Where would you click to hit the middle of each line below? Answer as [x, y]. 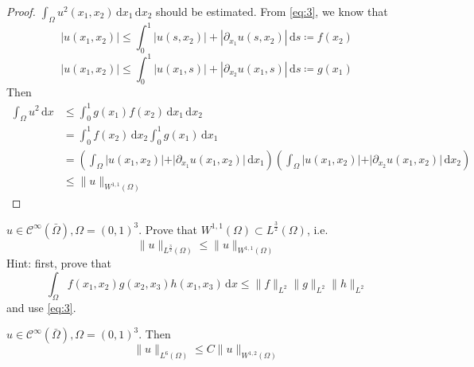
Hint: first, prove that [59, 263]
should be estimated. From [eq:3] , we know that [272, 11]
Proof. [21, 11]
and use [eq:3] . [41, 307]
